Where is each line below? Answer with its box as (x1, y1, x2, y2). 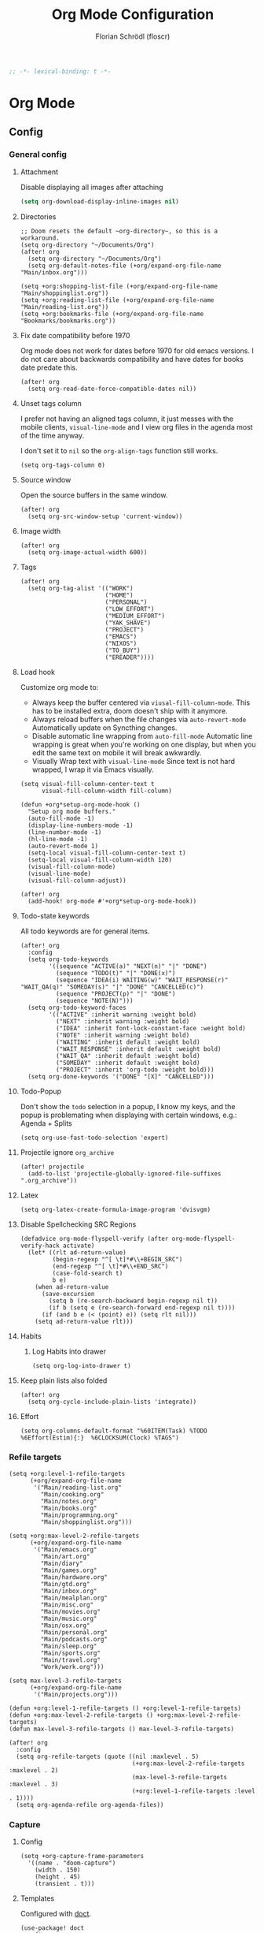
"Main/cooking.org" (40, 1490, 104, 1499)
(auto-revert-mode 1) (27, 842, 99, 850)
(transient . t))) (35, 1880, 95, 1888)
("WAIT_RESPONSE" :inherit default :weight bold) (55, 1045, 222, 1053)
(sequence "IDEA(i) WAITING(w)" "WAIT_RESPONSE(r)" (55, 976, 229, 984)
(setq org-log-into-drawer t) (31, 1361, 132, 1369)
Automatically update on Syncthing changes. (31, 723, 178, 732)
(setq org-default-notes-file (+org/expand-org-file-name (27, 262, 222, 270)
